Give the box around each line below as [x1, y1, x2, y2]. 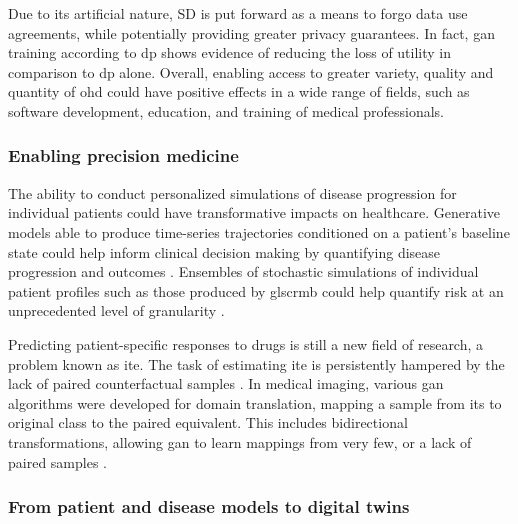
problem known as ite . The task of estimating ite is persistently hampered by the [8, 353, 505, 374]
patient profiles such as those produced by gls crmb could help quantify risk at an [8, 280, 504, 301]
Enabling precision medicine [8, 143, 239, 168]
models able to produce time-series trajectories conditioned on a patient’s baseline [8, 221, 510, 242]
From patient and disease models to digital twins [8, 494, 410, 519]
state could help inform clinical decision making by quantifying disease [8, 241, 441, 262]
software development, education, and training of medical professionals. [8, 100, 445, 121]
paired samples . [8, 451, 107, 472]
